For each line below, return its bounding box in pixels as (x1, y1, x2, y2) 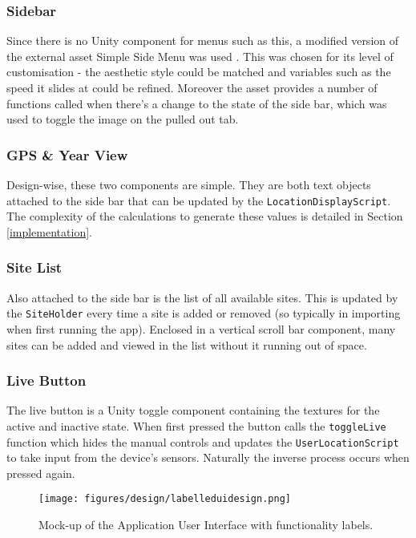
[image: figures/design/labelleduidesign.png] (38, 493, 291, 505)
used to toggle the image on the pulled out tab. (6, 111, 239, 127)
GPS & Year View (6, 144, 128, 164)
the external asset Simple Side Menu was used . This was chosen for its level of (6, 47, 394, 64)
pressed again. (6, 464, 75, 481)
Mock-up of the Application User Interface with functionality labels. (38, 516, 374, 533)
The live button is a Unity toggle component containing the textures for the (6, 402, 380, 419)
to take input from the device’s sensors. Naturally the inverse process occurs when (6, 449, 410, 466)
